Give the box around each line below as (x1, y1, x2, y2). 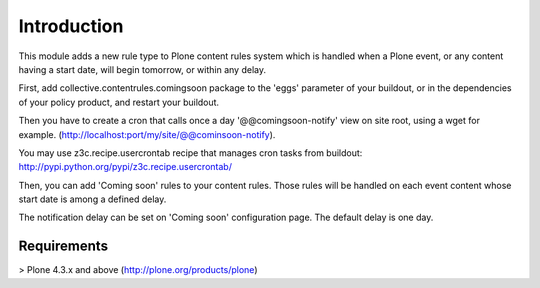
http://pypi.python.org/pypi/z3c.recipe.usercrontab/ (18, 161, 232, 173)
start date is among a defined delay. (18, 193, 167, 205)
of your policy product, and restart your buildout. (18, 96, 220, 108)
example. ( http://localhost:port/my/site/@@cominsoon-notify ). (18, 128, 276, 140)
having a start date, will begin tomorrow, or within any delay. (18, 63, 267, 75)
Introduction (18, 15, 124, 37)
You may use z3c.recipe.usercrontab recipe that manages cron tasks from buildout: (18, 146, 363, 159)
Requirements (18, 238, 109, 255)
